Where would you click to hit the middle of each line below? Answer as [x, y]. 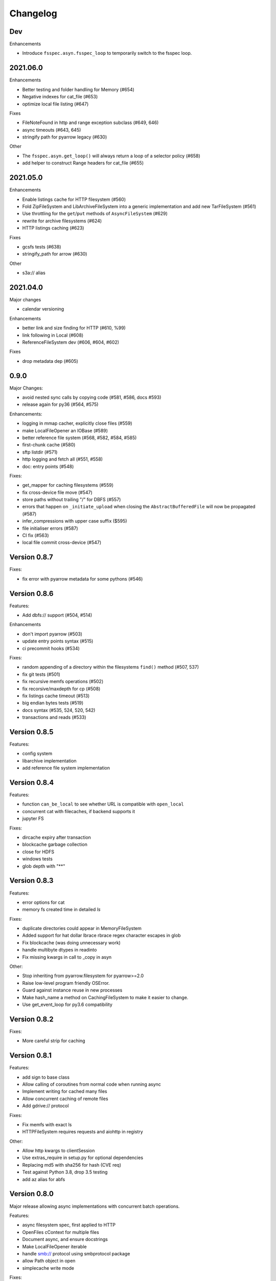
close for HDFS [38, 852]
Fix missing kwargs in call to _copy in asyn [67, 957]
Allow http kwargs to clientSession [59, 1151]
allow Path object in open [49, 1261]
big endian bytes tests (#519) [53, 703]
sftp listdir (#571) [40, 452]
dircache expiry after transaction [57, 837]
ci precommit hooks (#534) [51, 648]
